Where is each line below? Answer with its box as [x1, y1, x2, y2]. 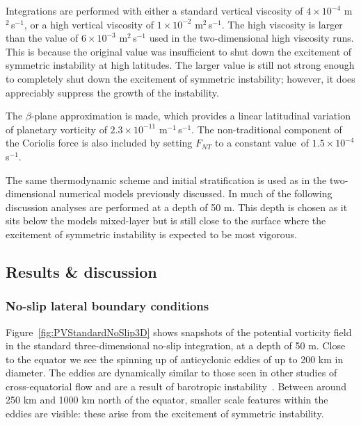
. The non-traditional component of [191, 122, 342, 136]
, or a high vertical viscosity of [24, 17, 154, 31]
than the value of [6, 31, 79, 45]
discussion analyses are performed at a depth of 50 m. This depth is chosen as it [6, 199, 348, 214]
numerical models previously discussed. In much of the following [59, 186, 332, 201]
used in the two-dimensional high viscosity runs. [149, 31, 354, 45]
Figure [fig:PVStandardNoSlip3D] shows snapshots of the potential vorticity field [6, 324, 352, 339]
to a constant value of [215, 135, 310, 150]
